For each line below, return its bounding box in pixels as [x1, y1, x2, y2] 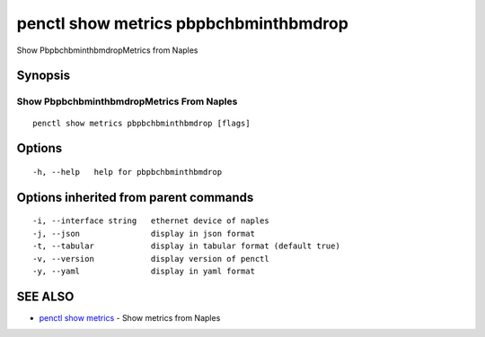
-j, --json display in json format [32, 229, 256, 238]
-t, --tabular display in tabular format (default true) [32, 241, 340, 251]
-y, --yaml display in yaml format [32, 265, 256, 276]
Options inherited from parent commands [16, 189, 254, 205]
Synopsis [16, 68, 71, 83]
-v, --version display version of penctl [32, 254, 269, 264]
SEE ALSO [16, 289, 75, 304]
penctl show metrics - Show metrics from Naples [39, 312, 221, 323]
